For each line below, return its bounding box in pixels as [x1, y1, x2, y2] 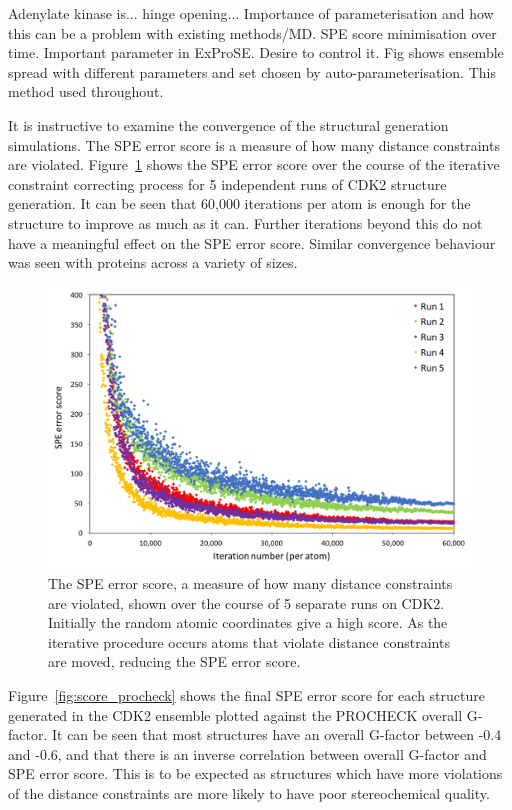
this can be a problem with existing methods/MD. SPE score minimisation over [8, 22, 497, 43]
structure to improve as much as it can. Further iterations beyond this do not [8, 212, 483, 233]
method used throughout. [8, 81, 164, 102]
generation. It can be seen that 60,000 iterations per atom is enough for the [8, 193, 471, 214]
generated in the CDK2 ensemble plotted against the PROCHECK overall [8, 704, 463, 725]
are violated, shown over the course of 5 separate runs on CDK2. [48, 592, 445, 613]
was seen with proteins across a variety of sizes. [8, 252, 298, 273]
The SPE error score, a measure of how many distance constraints [48, 573, 453, 594]
